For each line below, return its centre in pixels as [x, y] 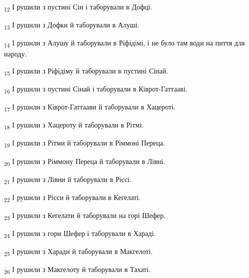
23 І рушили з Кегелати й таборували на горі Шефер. [85, 215]
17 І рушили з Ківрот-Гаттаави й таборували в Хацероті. [90, 107]
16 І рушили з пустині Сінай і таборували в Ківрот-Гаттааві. [96, 89]
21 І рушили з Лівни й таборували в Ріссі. [68, 179]
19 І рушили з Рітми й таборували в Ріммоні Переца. [85, 143]
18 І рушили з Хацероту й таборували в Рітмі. [74, 125]
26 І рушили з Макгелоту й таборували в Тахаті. [77, 270]
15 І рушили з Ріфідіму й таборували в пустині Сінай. [86, 71]
